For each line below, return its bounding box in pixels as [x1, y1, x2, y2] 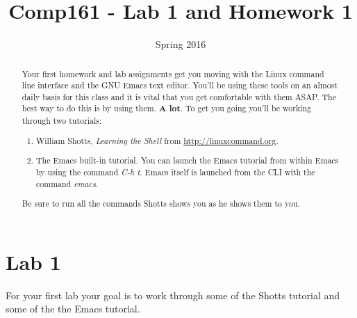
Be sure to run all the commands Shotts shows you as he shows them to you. [22, 198, 300, 209]
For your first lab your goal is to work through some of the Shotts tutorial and [6, 287, 340, 302]
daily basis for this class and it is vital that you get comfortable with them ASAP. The [22, 90, 336, 102]
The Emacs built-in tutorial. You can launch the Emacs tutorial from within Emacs [36, 154, 339, 166]
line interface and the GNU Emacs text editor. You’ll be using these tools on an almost [22, 79, 338, 91]
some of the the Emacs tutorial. [6, 301, 140, 316]
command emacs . [36, 177, 99, 189]
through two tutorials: [22, 115, 102, 127]
